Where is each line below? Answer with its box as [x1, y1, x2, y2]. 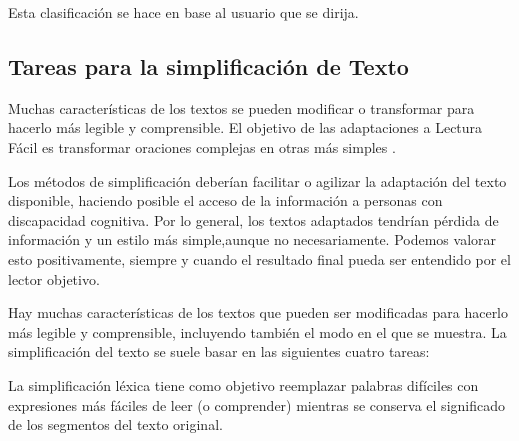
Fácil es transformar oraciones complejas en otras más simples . [8, 136, 396, 157]
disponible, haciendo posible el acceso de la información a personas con [8, 190, 443, 211]
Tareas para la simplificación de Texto [8, 50, 409, 81]
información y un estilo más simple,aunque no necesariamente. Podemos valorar [8, 229, 496, 250]
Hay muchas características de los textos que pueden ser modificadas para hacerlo [8, 302, 509, 323]
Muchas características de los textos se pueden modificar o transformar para [8, 97, 475, 118]
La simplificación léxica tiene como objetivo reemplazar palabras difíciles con [8, 374, 479, 395]
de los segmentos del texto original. [8, 414, 223, 435]
